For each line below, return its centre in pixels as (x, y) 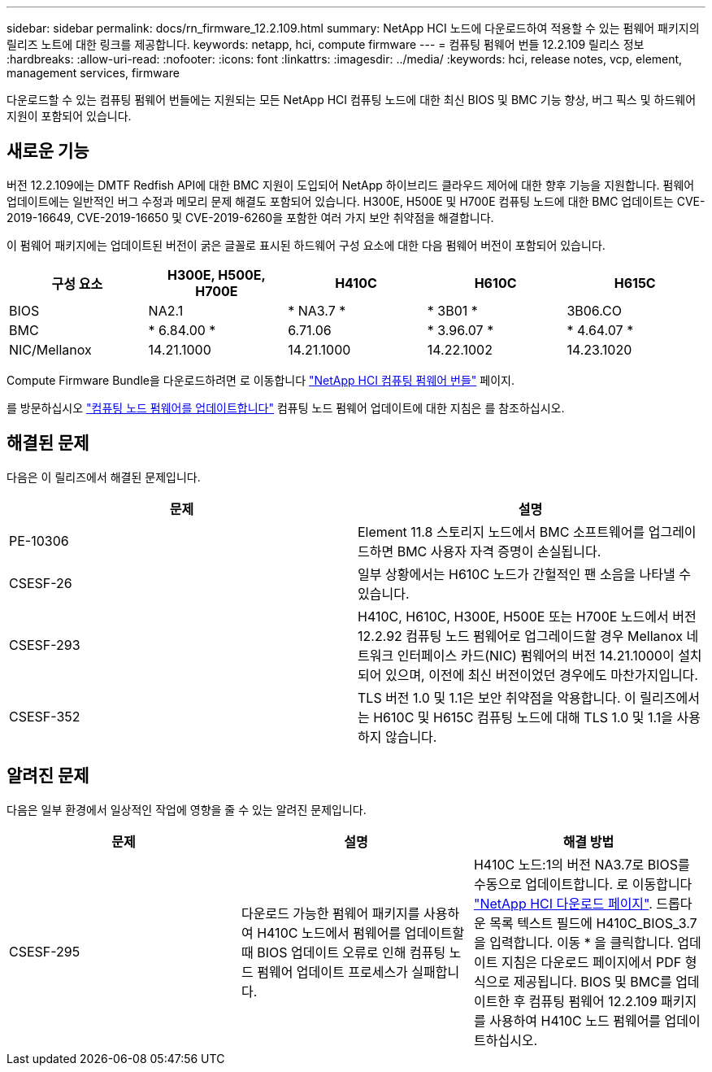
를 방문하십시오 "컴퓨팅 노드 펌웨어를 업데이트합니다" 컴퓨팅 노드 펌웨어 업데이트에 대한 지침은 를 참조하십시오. (286, 407)
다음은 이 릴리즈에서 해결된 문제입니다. (104, 477)
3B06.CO (595, 310)
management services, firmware (93, 73)
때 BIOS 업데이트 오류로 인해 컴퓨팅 (343, 952)
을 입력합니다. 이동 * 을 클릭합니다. (573, 942)
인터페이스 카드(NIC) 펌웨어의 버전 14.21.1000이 (536, 655)
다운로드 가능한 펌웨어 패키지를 (330, 913)
